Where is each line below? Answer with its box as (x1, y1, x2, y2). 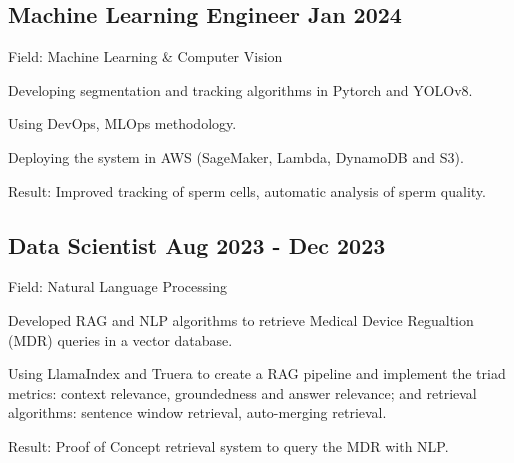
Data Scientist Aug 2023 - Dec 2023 (8, 229, 386, 260)
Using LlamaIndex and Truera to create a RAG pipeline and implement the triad (8, 363, 506, 384)
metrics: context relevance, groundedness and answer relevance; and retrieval (8, 382, 477, 403)
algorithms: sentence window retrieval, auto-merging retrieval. (8, 402, 387, 423)
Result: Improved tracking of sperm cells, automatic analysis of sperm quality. (8, 180, 486, 201)
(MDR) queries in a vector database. (8, 329, 233, 350)
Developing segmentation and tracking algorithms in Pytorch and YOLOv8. (8, 79, 473, 100)
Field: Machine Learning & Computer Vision (8, 46, 283, 67)
